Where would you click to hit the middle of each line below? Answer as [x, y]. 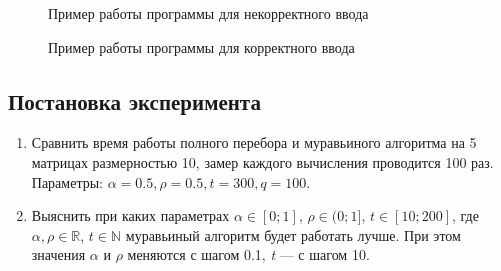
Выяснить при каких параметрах [130, 215]
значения [58, 254]
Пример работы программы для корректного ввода [201, 46]
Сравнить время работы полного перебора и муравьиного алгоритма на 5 [254, 142]
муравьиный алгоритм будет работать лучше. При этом [293, 234]
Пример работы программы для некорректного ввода [208, 13]
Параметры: [67, 181]
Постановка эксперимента [134, 100]
